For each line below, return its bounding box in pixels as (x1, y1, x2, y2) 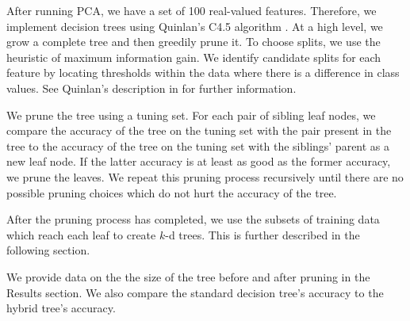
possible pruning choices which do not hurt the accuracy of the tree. (6, 184, 337, 201)
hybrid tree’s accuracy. (6, 300, 116, 316)
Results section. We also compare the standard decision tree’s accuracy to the (6, 284, 384, 300)
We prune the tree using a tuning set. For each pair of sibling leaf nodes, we (6, 106, 376, 123)
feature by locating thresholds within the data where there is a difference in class (6, 64, 400, 81)
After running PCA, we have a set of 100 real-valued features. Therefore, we (6, 2, 377, 18)
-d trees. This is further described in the (165, 226, 360, 243)
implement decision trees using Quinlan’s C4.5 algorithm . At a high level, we (6, 17, 383, 34)
